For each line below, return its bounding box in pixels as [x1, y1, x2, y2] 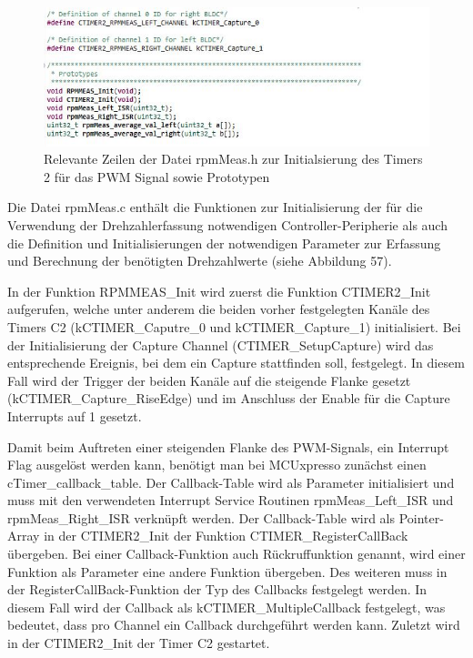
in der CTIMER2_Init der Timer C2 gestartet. [7, 633, 270, 653]
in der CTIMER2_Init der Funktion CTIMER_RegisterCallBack [44, 526, 408, 545]
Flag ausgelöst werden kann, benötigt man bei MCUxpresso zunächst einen [7, 455, 427, 474]
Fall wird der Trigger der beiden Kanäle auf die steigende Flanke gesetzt [7, 370, 411, 390]
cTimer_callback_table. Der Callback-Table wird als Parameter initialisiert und [7, 472, 455, 491]
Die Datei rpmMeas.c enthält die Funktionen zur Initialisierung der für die [7, 197, 423, 217]
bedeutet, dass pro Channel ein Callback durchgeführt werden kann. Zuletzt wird [7, 615, 460, 634]
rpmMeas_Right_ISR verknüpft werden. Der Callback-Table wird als [7, 508, 396, 527]
